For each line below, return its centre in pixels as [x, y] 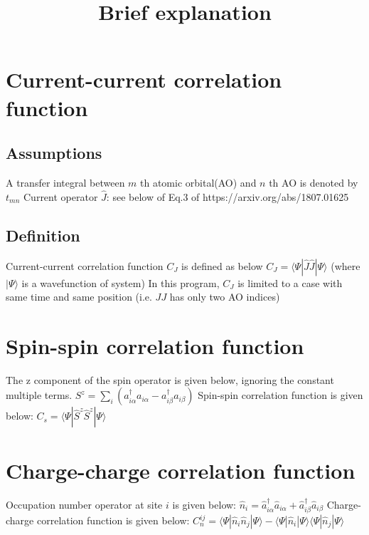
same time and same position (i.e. [79, 297]
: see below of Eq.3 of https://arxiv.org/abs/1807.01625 [228, 196]
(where [346, 265]
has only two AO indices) [225, 297]
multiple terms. [39, 395]
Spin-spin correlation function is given [280, 395]
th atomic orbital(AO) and [198, 182]
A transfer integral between [65, 182]
